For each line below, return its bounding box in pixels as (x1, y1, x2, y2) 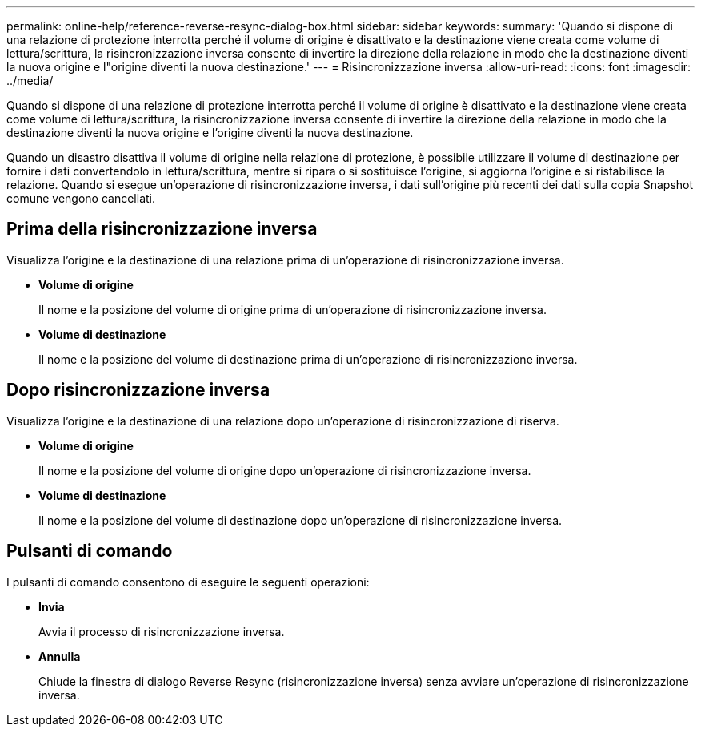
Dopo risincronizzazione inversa (6, 380, 270, 401)
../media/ (6, 74, 54, 87)
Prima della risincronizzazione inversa (6, 219, 318, 240)
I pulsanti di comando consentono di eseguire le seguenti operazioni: (6, 574, 370, 589)
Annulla (38, 649, 81, 663)
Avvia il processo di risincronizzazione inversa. (38, 624, 285, 638)
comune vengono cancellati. (6, 191, 155, 205)
